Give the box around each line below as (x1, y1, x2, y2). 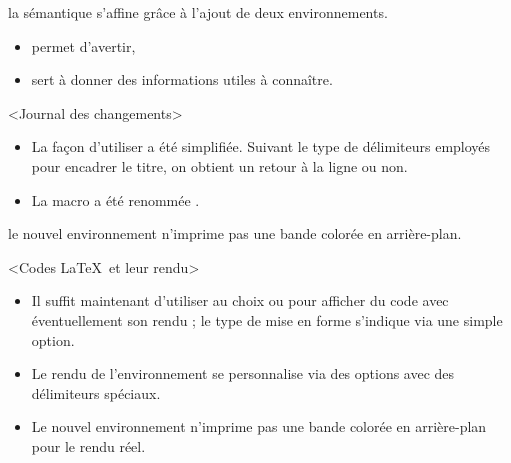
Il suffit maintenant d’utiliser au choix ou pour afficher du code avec (31, 290, 449, 311)
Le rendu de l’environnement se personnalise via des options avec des (31, 363, 455, 384)
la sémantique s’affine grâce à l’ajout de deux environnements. (8, 2, 388, 22)
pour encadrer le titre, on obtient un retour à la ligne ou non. (31, 155, 408, 176)
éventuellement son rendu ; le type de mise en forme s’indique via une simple (31, 309, 503, 330)
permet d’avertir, (31, 35, 136, 56)
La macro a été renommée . (31, 189, 200, 210)
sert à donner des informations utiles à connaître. (31, 69, 333, 90)
